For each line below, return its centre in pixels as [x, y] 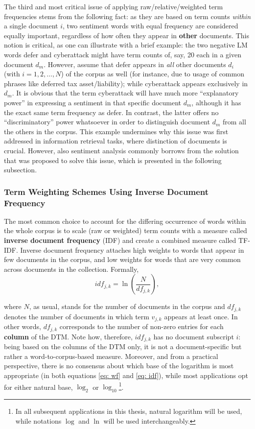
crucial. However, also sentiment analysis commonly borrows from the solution [121, 150]
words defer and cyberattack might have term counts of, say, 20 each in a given [123, 54]
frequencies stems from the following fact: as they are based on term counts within [127, 16]
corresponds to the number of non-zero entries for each [141, 326]
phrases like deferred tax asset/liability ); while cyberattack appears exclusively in [126, 83]
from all [234, 122]
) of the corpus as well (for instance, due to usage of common [152, 74]
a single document [31, 26]
